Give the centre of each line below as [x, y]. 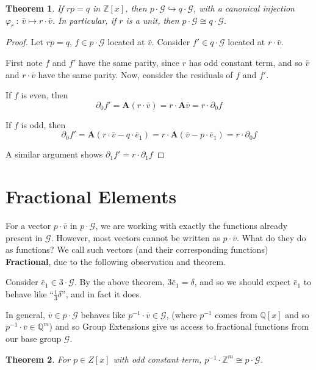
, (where [181, 314]
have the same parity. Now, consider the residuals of [135, 74]
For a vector [28, 226]
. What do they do [271, 237]
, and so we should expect [242, 282]
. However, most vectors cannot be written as [135, 237]
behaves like [103, 314]
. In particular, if [84, 20]
